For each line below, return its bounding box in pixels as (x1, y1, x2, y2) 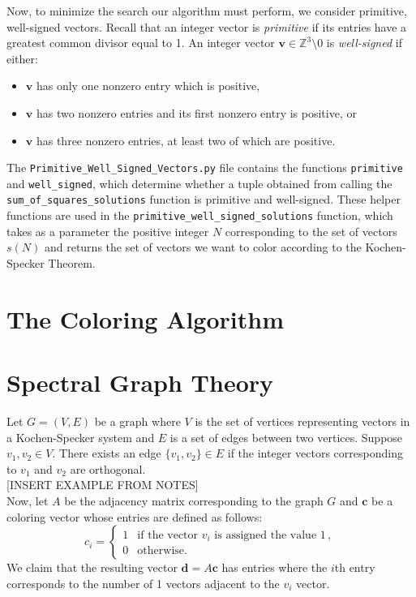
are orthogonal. (70, 460, 146, 477)
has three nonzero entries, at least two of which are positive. (36, 131, 336, 148)
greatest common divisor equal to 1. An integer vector (6, 34, 275, 51)
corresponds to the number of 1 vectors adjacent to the (6, 574, 280, 591)
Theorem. (48, 254, 96, 271)
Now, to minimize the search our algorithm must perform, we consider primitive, (6, 2, 407, 19)
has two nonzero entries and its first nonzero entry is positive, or (36, 104, 357, 121)
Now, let (6, 492, 49, 509)
